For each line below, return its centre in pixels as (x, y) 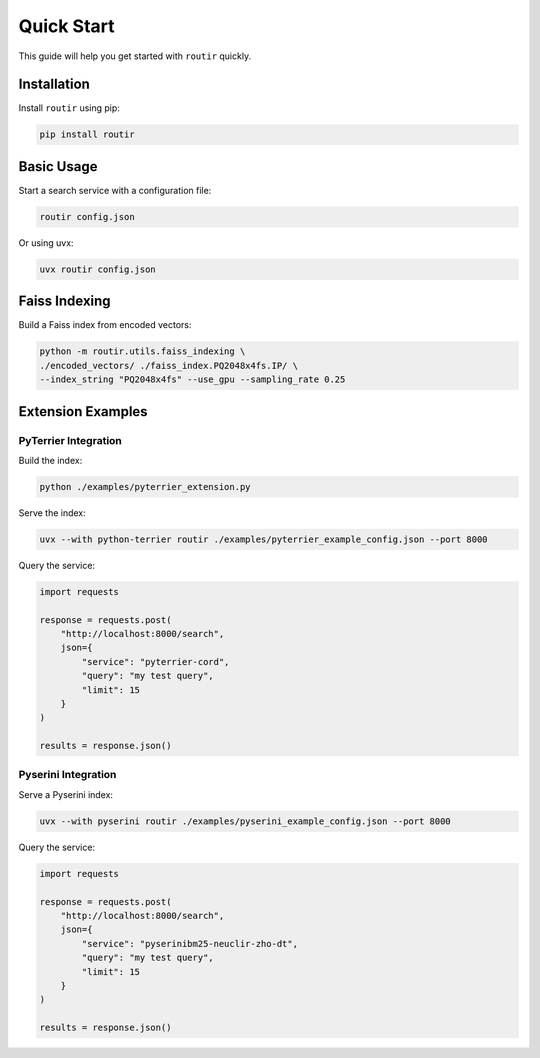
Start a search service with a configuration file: (115, 190)
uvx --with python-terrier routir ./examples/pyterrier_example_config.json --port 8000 (264, 539)
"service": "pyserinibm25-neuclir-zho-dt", (190, 943)
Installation (54, 84)
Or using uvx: (46, 242)
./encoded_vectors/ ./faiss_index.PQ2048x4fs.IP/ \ (169, 365)
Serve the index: (52, 512)
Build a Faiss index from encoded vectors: (105, 325)
